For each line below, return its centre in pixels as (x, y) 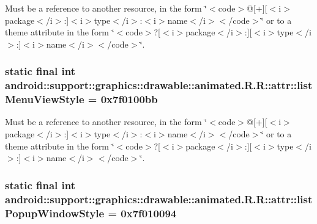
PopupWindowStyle (55, 213)
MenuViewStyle (45, 99)
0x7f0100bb (129, 99)
